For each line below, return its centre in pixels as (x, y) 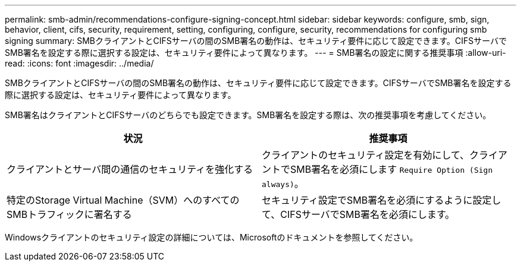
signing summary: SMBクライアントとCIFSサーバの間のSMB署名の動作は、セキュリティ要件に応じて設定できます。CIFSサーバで (256, 41)
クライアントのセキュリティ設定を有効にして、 (366, 155)
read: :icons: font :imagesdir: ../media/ (79, 63)
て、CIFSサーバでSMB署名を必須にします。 (358, 214)
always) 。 (283, 183)
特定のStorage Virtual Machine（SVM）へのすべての (123, 200)
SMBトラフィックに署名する (69, 214)
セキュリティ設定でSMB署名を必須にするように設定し (382, 200)
